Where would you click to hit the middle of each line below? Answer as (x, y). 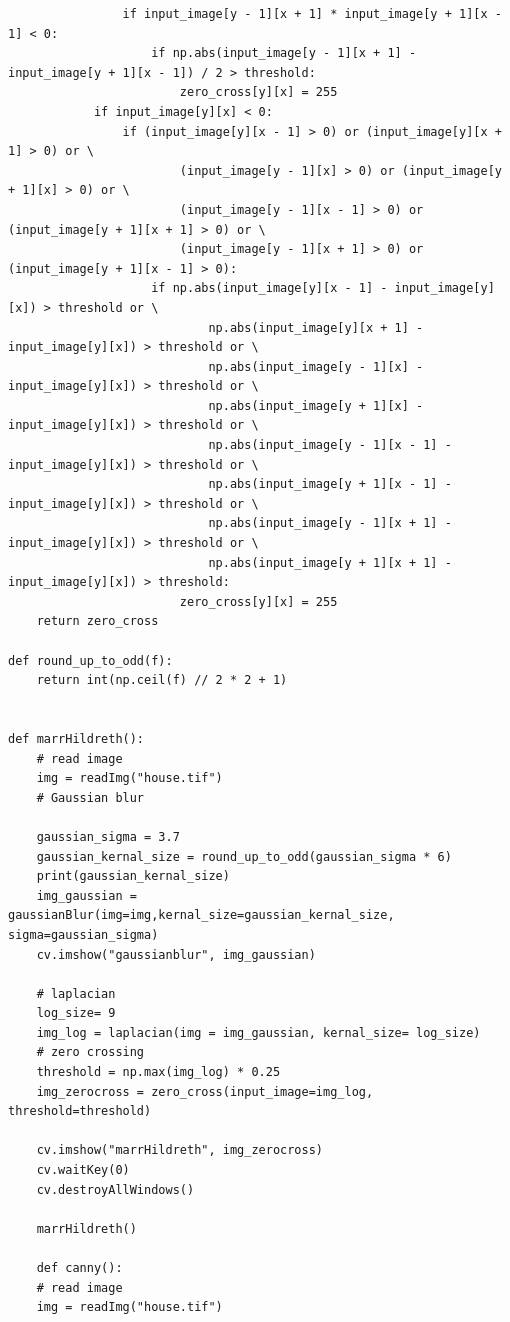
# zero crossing (90, 1052)
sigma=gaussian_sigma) (83, 934)
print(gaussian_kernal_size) (133, 876)
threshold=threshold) (80, 1111)
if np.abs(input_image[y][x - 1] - (269, 288)
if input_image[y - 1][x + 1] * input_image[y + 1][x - (312, 14)
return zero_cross (97, 621)
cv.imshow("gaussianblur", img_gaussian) (176, 954)
